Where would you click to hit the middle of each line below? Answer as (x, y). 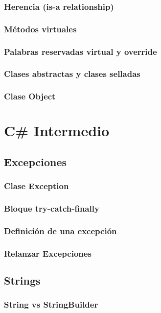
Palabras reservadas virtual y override (80, 51)
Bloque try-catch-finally (52, 208)
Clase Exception (36, 186)
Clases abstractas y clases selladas (72, 74)
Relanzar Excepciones (48, 253)
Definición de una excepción (60, 230)
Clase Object (30, 96)
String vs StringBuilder (51, 304)
